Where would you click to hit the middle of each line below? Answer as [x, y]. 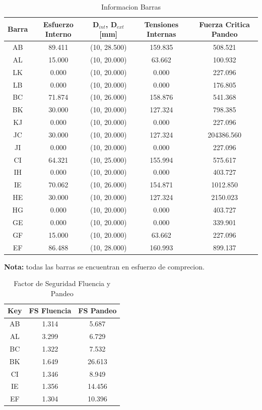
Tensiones [161, 24]
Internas [161, 34]
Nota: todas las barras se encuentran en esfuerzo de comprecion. [104, 266]
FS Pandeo [97, 311]
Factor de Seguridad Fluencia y [62, 283]
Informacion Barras [131, 7]
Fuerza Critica [224, 24]
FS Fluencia [50, 311]
